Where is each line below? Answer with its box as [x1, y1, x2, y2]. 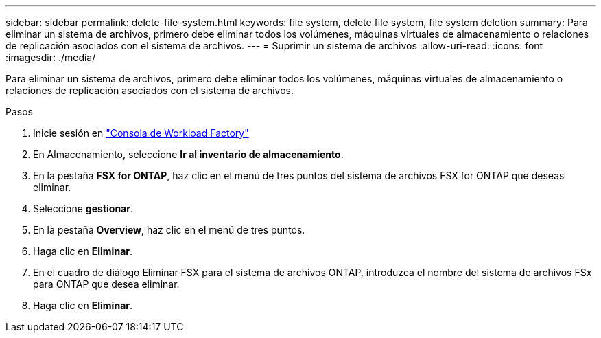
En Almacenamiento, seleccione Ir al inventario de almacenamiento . [33, 148, 344, 160]
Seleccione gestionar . [33, 203, 133, 214]
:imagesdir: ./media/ [5, 52, 96, 63]
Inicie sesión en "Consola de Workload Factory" [33, 127, 249, 139]
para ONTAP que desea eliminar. [33, 278, 180, 290]
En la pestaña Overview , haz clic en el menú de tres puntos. [33, 224, 305, 236]
